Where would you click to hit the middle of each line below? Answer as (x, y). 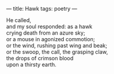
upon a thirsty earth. (31, 64)
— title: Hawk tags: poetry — (42, 9)
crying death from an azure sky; (46, 33)
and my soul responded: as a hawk (49, 27)
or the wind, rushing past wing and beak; (57, 45)
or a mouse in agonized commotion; (51, 39)
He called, (19, 20)
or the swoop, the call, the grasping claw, (57, 52)
